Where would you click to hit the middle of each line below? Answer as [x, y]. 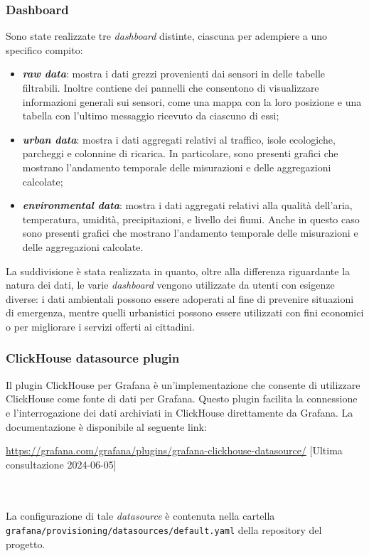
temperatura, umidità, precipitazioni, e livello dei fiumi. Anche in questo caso [191, 219]
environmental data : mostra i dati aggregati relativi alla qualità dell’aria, [187, 205]
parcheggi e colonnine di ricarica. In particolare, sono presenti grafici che [180, 153]
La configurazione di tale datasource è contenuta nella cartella [140, 516]
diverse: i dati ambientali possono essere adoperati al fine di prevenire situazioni [180, 298]
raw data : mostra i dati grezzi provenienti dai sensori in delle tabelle [174, 74]
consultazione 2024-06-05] [61, 464]
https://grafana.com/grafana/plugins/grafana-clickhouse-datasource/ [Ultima [174, 450]
